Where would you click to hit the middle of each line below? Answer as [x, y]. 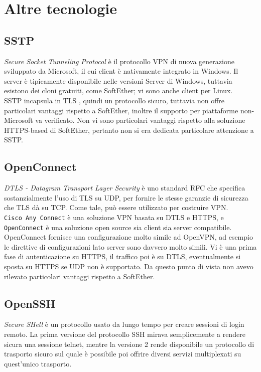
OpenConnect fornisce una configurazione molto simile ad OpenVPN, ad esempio [128, 237]
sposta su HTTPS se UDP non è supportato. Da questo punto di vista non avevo [129, 266]
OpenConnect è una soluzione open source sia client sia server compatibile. [118, 227]
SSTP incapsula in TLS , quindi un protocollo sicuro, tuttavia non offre [114, 100]
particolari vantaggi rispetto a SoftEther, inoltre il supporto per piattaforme [121, 110]
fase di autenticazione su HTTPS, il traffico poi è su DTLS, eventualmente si [122, 256]
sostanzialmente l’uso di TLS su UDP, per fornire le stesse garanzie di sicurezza [126, 197]
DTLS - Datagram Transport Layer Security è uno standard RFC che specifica [125, 188]
